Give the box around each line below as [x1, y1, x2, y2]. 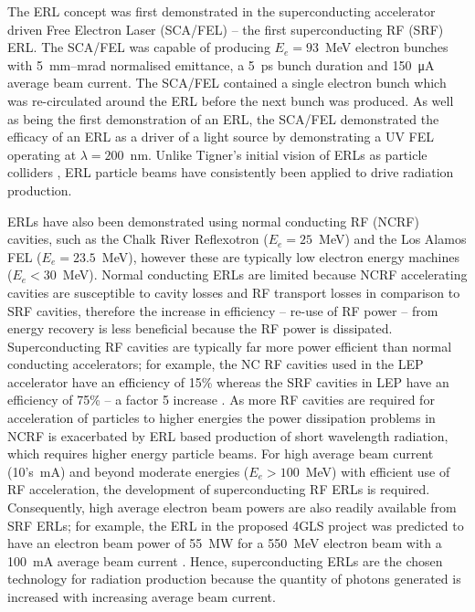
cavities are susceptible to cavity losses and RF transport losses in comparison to [7, 282, 460, 301]
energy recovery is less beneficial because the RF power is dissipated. [7, 319, 393, 338]
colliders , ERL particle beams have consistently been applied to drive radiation [7, 163, 454, 182]
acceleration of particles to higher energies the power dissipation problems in [7, 408, 436, 427]
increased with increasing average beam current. [7, 587, 276, 606]
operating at [7, 144, 77, 164]
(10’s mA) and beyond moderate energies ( [7, 461, 249, 480]
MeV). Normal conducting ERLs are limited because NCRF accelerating [62, 265, 468, 284]
